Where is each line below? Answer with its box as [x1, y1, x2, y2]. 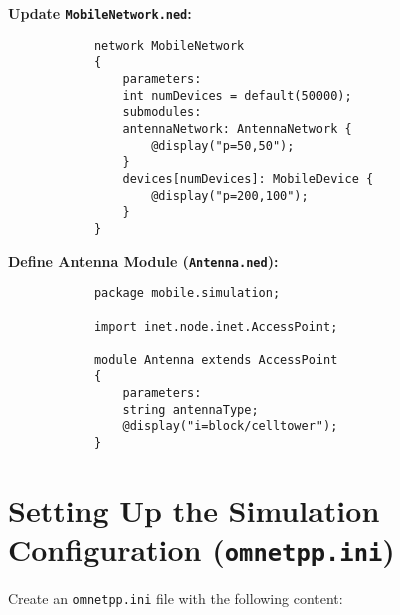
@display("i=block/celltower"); [122, 419, 338, 434]
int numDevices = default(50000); [122, 88, 352, 103]
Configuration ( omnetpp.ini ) [8, 529, 395, 570]
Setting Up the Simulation [8, 489, 380, 530]
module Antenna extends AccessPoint [93, 352, 338, 367]
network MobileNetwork [93, 38, 245, 53]
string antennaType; [122, 402, 259, 417]
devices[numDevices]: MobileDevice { [122, 171, 374, 186]
